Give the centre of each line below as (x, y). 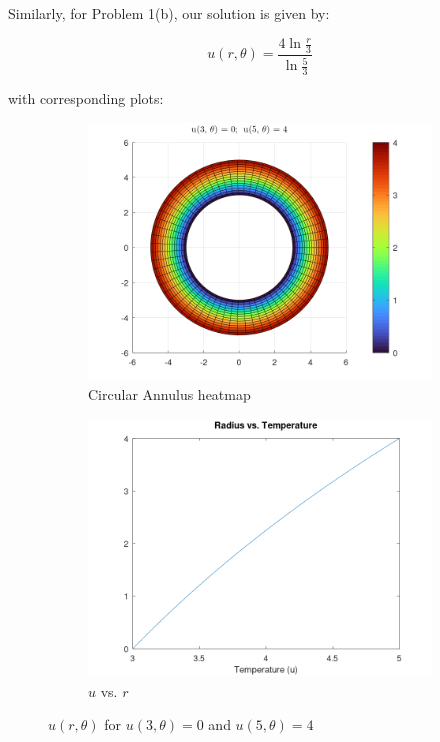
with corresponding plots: (86, 98)
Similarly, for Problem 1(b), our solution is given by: (169, 13)
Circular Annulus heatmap (169, 394)
